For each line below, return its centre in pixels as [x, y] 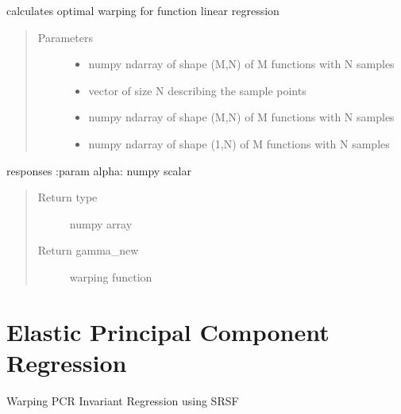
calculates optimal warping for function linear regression [143, 10]
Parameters [65, 37]
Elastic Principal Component [168, 331]
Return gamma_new [88, 250]
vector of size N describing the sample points [197, 90]
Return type [67, 197]
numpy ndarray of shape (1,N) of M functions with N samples [239, 143]
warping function [111, 276]
